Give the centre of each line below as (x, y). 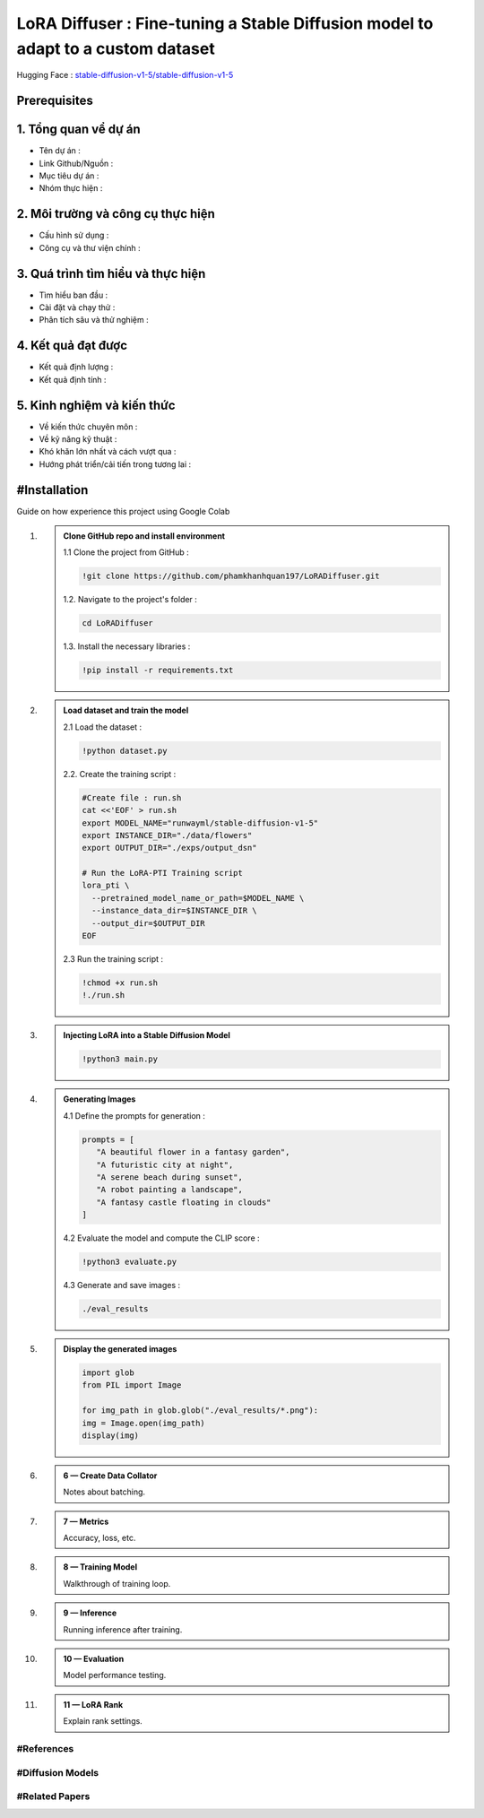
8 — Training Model (100, 1567)
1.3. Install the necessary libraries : (127, 646)
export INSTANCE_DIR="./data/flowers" (167, 835)
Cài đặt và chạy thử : (77, 307)
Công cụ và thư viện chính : (90, 247)
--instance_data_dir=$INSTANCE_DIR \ (174, 911)
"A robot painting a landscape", (169, 1190)
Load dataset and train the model (126, 710)
